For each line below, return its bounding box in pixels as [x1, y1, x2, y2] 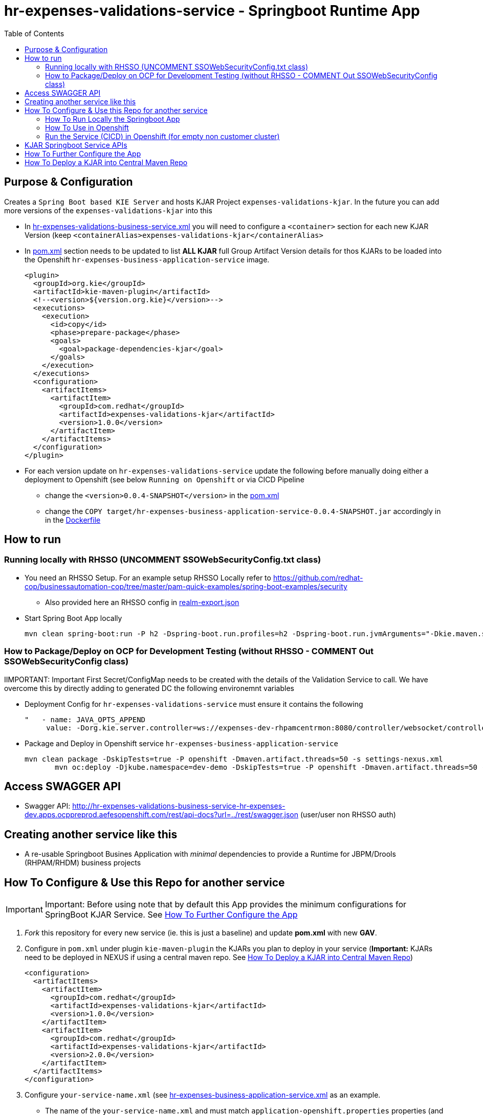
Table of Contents [4, 29, 64, 38]
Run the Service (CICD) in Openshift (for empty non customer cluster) [45, 131, 280, 141]
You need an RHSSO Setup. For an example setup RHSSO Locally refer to [25, 573, 271, 582]
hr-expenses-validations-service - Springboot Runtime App [4, 2, 420, 19]
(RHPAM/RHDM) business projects [25, 858, 141, 867]
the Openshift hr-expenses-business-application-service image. [25, 255, 270, 264]
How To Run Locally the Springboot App [45, 114, 180, 123]
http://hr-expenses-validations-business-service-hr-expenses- [72, 801, 286, 811]
